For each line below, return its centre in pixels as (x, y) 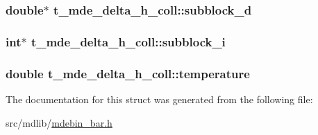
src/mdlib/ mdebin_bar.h (59, 122)
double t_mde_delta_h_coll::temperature (128, 73)
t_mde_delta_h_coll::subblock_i (128, 41)
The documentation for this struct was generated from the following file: (159, 99)
